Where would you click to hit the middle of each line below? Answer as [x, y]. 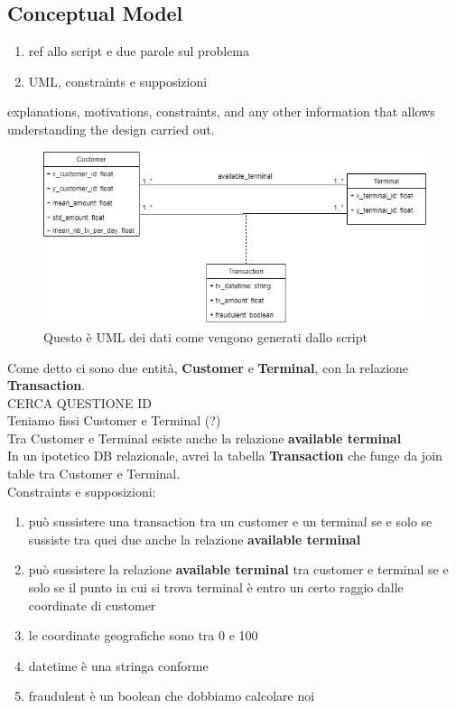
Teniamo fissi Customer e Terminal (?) [114, 420]
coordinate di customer [92, 605]
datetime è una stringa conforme [118, 665]
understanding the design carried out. [111, 129]
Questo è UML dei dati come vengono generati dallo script [205, 336]
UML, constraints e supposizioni [118, 81]
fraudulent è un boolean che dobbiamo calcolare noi [172, 696]
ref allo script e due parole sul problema [139, 51]
